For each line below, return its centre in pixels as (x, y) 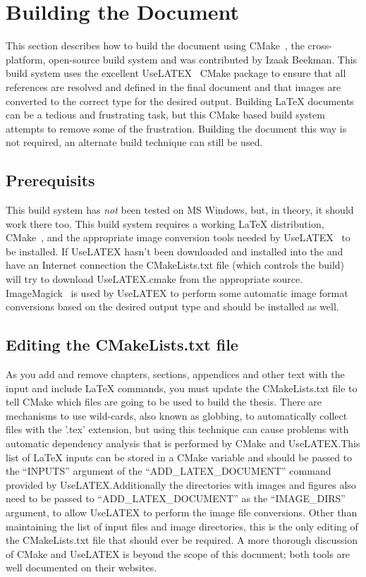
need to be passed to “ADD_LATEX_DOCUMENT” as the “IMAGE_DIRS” (176, 498)
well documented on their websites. (81, 567)
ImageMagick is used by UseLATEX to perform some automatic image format (177, 292)
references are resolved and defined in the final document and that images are (173, 86)
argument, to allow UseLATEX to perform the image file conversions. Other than (182, 512)
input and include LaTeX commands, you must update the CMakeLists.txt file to (182, 388)
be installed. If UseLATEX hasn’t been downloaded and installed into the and (175, 251)
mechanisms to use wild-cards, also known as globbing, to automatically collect (177, 415)
